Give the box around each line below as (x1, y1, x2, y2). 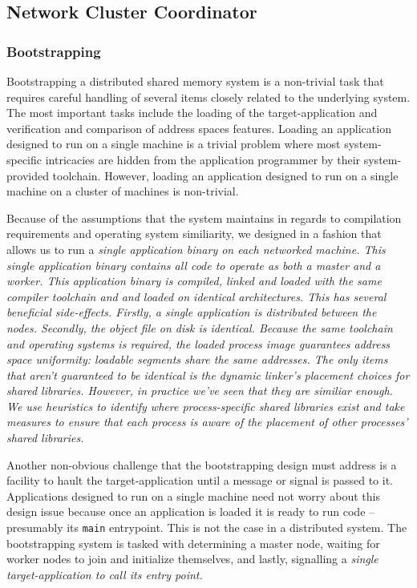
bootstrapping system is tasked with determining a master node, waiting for (6, 534, 380, 551)
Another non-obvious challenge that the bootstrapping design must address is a (6, 456, 397, 473)
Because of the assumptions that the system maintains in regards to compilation (6, 209, 402, 226)
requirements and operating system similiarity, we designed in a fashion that (6, 225, 382, 242)
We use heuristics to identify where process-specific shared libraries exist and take (6, 397, 405, 414)
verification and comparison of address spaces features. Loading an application (6, 119, 391, 136)
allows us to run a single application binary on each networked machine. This (6, 240, 386, 257)
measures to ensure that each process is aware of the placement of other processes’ (6, 413, 408, 430)
